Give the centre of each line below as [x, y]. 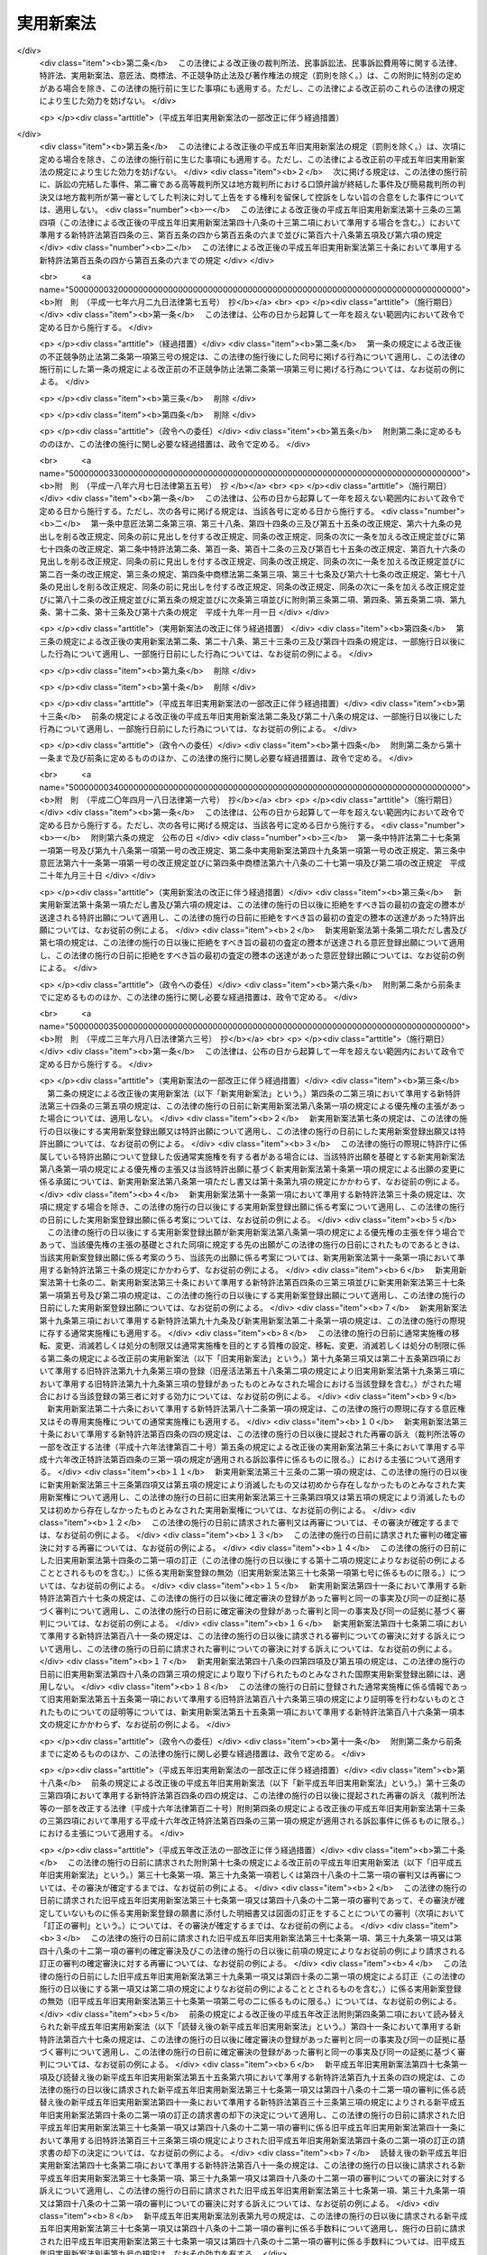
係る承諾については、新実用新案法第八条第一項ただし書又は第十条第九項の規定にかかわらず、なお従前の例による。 [252, 1182]
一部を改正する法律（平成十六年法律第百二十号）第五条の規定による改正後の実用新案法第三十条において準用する [248, 1447]
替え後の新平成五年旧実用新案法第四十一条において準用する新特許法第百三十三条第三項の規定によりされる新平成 [248, 2103]
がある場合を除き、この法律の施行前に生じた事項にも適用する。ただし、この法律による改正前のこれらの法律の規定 [252, 88]
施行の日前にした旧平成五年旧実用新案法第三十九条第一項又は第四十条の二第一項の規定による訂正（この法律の [260, 1976]
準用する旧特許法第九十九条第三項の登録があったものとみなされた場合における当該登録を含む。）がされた [258, 1384]
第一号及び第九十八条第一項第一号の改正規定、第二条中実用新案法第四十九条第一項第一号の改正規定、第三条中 [260, 850]
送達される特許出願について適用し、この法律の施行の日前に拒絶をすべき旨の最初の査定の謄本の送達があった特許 [248, 917]
